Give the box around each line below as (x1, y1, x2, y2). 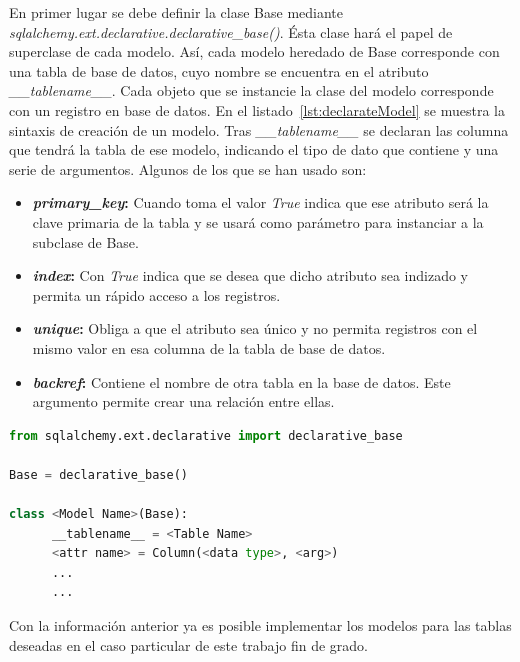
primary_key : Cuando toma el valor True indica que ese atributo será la (32, 192, 489, 213)
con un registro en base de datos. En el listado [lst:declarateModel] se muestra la (9, 99, 505, 120)
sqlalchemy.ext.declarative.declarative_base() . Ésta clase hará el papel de (9, 21, 453, 42)
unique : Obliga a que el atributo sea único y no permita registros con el (32, 318, 478, 339)
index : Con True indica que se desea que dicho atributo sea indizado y (32, 265, 469, 286)
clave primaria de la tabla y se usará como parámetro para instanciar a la (32, 211, 484, 232)
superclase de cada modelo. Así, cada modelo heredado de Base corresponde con (9, 41, 500, 62)
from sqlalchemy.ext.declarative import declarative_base (9, 428, 403, 443)
